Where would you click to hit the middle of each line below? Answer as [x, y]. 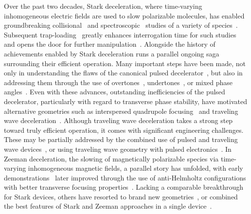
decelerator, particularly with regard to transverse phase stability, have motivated [125, 101]
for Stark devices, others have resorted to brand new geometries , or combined [121, 196]
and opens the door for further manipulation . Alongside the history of [110, 44]
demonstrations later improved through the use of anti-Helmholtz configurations [125, 177]
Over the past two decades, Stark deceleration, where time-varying [103, 6]
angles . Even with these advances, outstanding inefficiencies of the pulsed [115, 92]
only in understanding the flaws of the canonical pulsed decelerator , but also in [123, 73]
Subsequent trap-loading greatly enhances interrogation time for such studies [120, 34]
